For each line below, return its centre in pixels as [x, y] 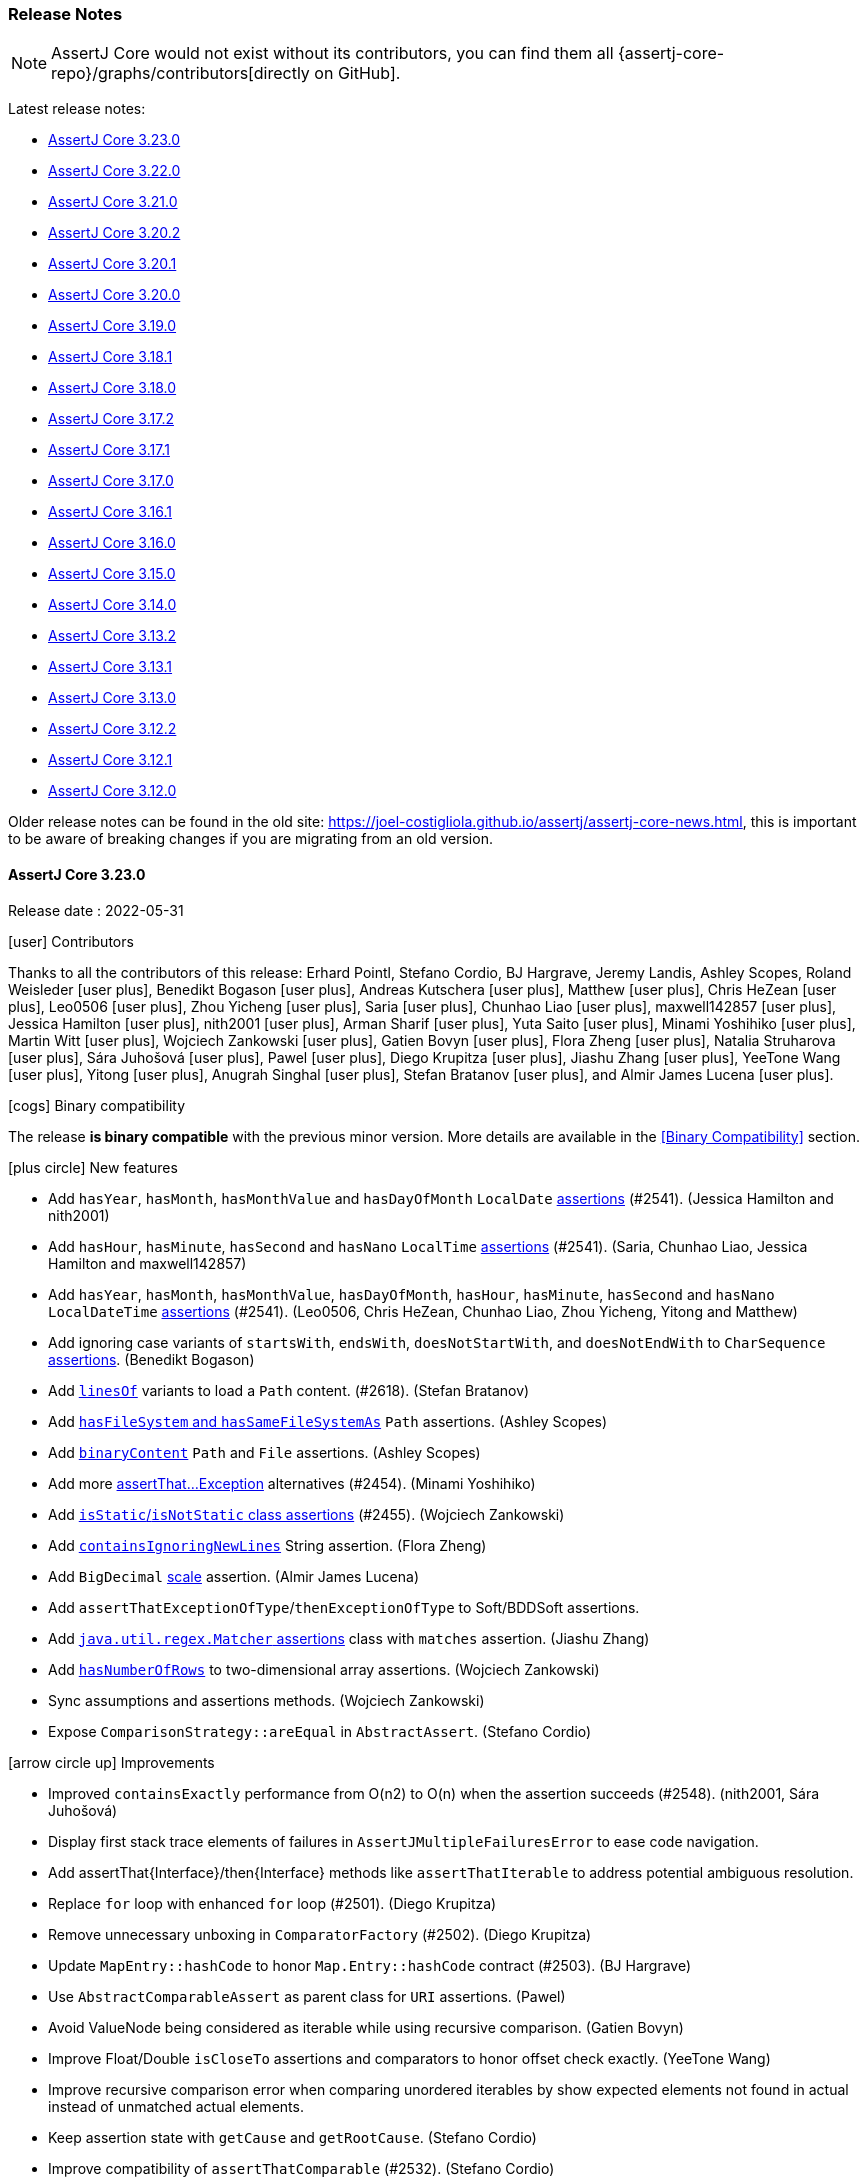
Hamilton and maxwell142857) [147, 1263]
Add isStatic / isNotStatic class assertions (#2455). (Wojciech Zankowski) [306, 1514]
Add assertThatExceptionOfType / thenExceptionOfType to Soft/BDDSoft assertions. [344, 1607]
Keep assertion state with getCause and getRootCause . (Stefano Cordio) [292, 2137]
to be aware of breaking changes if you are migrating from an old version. [250, 839]
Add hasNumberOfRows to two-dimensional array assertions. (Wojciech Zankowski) [324, 1669]
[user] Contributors [71, 941]
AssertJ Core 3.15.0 [112, 574]
